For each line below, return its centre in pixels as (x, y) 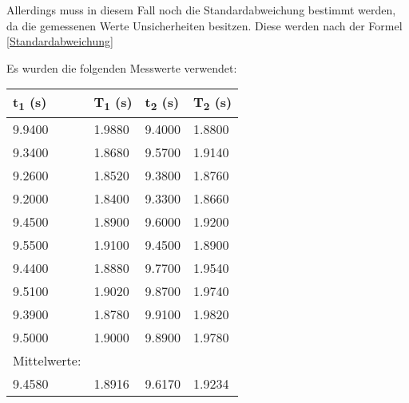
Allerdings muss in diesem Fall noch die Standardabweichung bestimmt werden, (201, 10)
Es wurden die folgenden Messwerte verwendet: (122, 67)
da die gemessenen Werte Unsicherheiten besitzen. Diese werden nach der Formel (204, 25)
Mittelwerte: (47, 360)
